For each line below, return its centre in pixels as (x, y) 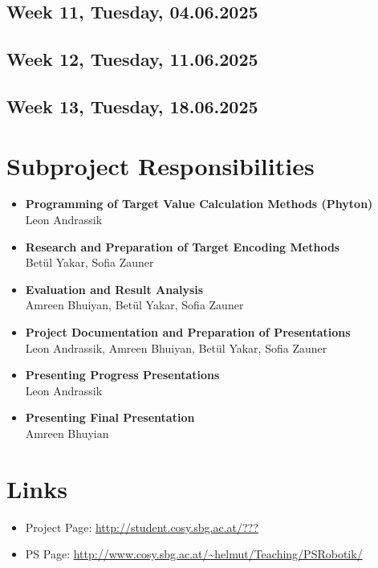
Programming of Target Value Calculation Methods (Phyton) (199, 204)
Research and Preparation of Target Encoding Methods (183, 246)
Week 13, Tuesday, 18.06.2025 (132, 106)
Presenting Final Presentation (110, 417)
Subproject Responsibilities (161, 165)
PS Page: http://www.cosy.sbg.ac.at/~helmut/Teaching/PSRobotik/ (194, 554)
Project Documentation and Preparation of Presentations (188, 332)
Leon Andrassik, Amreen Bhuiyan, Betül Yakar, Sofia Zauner (176, 347)
